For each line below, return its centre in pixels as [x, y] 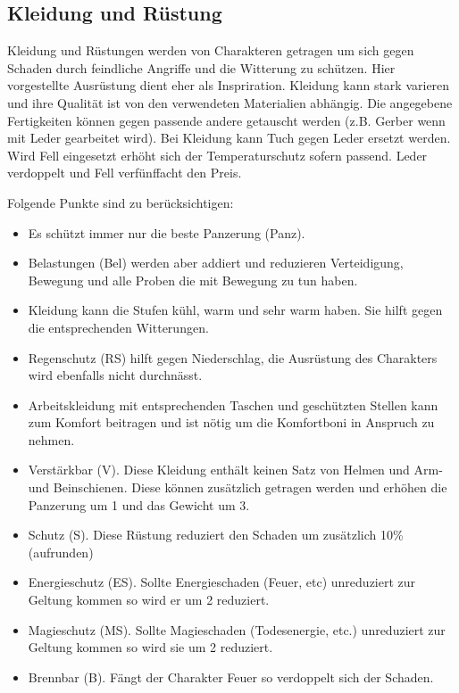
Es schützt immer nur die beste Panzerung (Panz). [167, 232]
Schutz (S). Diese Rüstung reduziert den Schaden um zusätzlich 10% [216, 535]
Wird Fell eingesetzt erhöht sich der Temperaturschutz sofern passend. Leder [217, 155]
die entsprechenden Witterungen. [118, 327]
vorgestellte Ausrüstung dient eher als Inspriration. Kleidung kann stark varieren [229, 85]
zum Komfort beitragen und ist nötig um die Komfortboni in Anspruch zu [231, 422]
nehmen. [51, 439]
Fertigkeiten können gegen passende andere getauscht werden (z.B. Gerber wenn [226, 120]
